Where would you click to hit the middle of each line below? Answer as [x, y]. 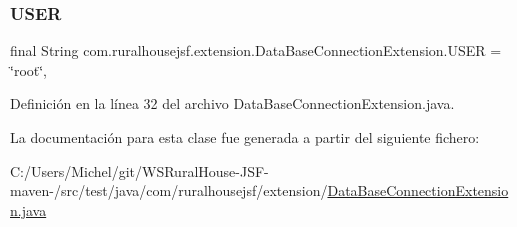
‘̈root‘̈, [29, 69]
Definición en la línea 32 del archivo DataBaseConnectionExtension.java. [232, 103]
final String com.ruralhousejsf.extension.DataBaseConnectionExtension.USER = [256, 50]
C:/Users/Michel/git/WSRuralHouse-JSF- [139, 170]
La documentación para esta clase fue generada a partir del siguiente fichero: [245, 137]
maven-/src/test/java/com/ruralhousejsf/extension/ [169, 190]
